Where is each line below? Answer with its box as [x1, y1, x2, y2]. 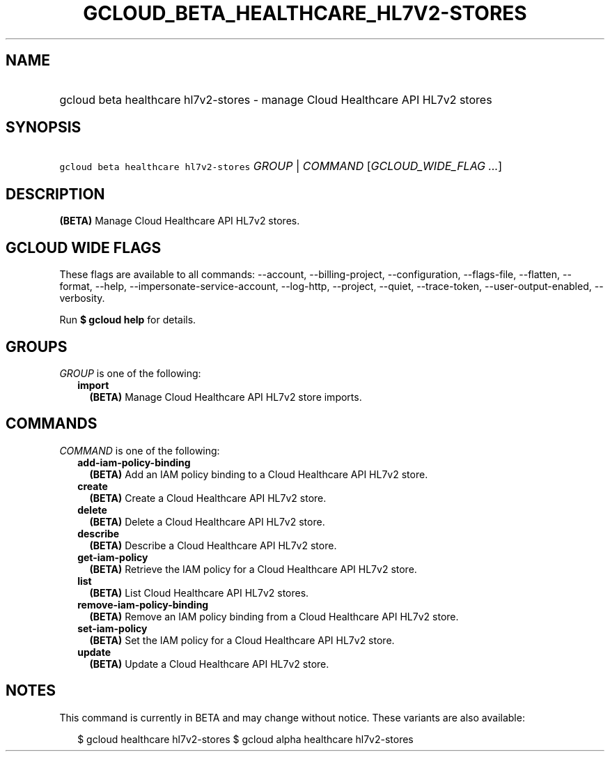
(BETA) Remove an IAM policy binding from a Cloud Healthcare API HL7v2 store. [89, 610, 459, 622]
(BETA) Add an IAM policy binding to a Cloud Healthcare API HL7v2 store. [89, 468, 428, 480]
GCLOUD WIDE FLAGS [6, 238, 162, 257]
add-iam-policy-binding [77, 456, 191, 468]
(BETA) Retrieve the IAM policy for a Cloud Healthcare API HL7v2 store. [89, 563, 417, 575]
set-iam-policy [77, 622, 148, 634]
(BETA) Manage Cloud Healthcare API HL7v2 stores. [59, 215, 300, 227]
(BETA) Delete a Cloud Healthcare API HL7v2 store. [89, 515, 325, 528]
